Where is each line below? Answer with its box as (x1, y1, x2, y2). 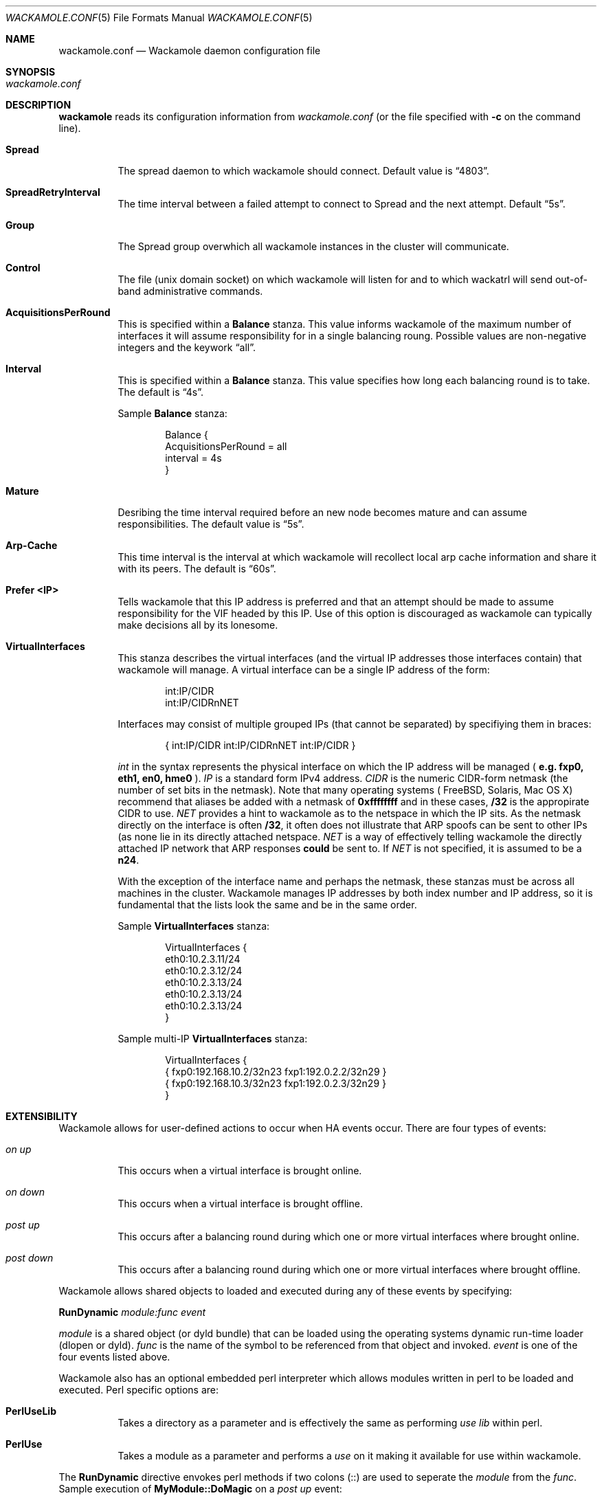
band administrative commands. (118, 285, 263, 297)
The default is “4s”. (118, 386, 204, 398)
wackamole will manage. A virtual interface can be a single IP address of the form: (118, 664, 490, 675)
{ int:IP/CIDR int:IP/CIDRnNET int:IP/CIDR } (165, 739, 356, 751)
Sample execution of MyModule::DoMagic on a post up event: (58, 1483, 342, 1495)
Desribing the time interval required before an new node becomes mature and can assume (118, 506, 528, 518)
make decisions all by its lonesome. (118, 619, 278, 631)
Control (5, 262, 41, 273)
